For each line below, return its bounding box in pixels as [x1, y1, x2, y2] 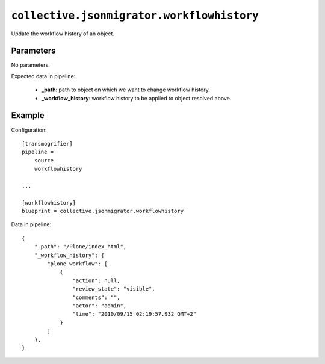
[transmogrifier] [22, 140, 73, 147]
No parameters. [11, 61, 51, 69]
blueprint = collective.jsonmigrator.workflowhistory [22, 208, 184, 215]
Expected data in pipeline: [11, 72, 76, 79]
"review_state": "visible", [72, 286, 156, 292]
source [34, 157, 54, 164]
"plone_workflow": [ [47, 261, 108, 267]
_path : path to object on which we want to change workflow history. [41, 86, 211, 93]
